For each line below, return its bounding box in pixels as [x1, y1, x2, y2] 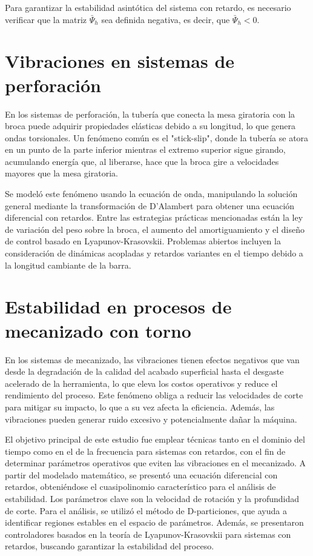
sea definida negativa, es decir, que [101, 13, 230, 25]
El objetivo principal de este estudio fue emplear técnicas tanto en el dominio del [5, 433, 305, 446]
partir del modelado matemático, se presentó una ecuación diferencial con [5, 468, 278, 481]
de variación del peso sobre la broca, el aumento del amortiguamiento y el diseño [5, 223, 305, 235]
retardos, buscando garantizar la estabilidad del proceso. [5, 540, 214, 552]
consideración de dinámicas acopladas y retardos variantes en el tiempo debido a [5, 247, 303, 260]
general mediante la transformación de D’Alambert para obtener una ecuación [5, 199, 295, 212]
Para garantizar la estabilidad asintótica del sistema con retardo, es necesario [5, 1, 291, 13]
